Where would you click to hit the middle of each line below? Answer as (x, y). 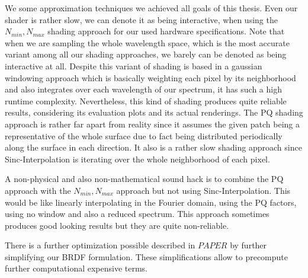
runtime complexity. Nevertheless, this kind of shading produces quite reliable (146, 100)
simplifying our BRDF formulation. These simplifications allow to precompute (147, 256)
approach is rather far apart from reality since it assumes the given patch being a (153, 124)
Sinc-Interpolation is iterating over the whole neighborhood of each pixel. (137, 159)
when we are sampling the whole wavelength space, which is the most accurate (147, 42)
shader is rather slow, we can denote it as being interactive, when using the (141, 19)
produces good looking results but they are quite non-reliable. (117, 225)
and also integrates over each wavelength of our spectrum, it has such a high (143, 89)
